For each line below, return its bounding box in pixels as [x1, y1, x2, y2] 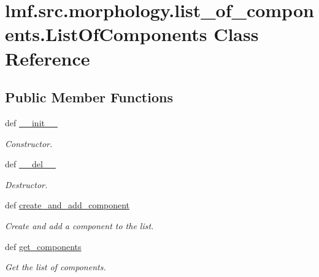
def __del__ [5, 157, 56, 170]
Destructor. [5, 178, 48, 191]
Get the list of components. [5, 260, 106, 273]
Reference [5, 45, 90, 70]
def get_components [5, 240, 82, 252]
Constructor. [5, 137, 53, 150]
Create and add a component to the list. [5, 219, 154, 232]
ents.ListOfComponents [5, 21, 207, 47]
